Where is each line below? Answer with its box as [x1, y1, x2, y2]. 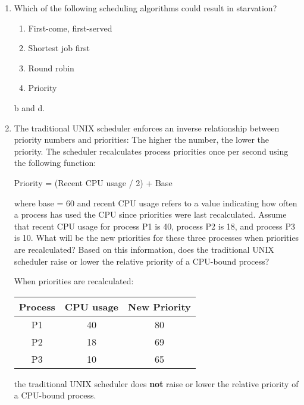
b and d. [14, 101, 45, 114]
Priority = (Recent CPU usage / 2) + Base [14, 176, 173, 189]
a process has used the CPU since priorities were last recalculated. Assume [14, 208, 287, 221]
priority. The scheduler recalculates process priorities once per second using [14, 145, 289, 157]
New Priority [128, 299, 191, 313]
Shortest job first [28, 42, 90, 54]
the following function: [14, 156, 96, 169]
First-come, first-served [28, 21, 112, 34]
